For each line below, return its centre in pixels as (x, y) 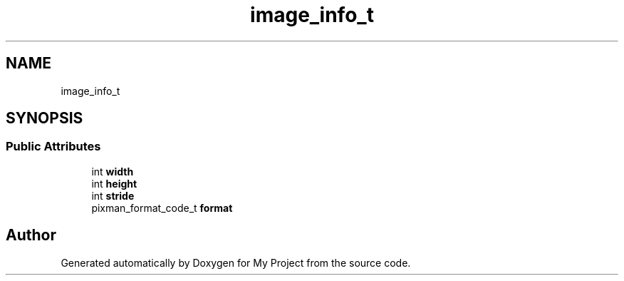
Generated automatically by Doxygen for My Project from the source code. (236, 262)
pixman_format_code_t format (162, 208)
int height (114, 183)
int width (113, 171)
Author (31, 235)
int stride (113, 195)
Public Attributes (53, 147)
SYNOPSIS (45, 118)
